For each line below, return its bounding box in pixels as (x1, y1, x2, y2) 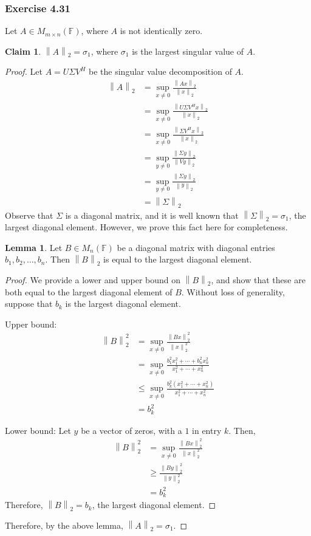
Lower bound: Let (5, 424, 71, 436)
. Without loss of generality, (181, 285, 285, 298)
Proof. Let (5, 65, 43, 78)
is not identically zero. (120, 24, 203, 37)
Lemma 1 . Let (5, 241, 63, 253)
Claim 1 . (5, 44, 41, 57)
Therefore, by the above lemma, (5, 518, 123, 531)
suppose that (5, 297, 53, 310)
